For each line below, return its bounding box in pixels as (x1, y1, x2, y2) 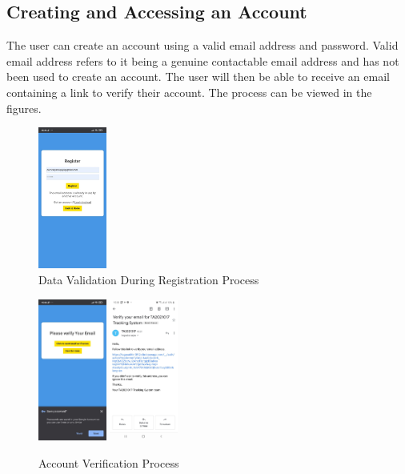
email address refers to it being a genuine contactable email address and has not (6, 52, 399, 69)
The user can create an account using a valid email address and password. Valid (6, 37, 399, 54)
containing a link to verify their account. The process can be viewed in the (6, 83, 372, 100)
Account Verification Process (38, 454, 179, 471)
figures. (6, 99, 42, 116)
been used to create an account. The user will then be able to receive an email (6, 68, 390, 85)
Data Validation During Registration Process (38, 271, 259, 287)
